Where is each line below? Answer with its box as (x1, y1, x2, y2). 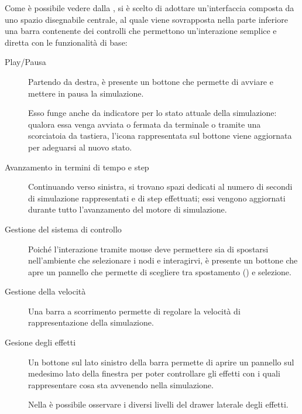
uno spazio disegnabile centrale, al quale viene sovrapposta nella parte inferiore (5, 13, 288, 25)
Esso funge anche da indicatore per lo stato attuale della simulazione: (28, 107, 277, 119)
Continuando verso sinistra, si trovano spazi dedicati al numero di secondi (28, 180, 293, 193)
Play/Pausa (5, 56, 46, 68)
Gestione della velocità (5, 285, 86, 297)
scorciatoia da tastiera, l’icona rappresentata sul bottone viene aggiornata (28, 129, 292, 142)
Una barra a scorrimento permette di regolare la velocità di (28, 304, 241, 317)
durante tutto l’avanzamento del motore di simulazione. (28, 203, 227, 215)
